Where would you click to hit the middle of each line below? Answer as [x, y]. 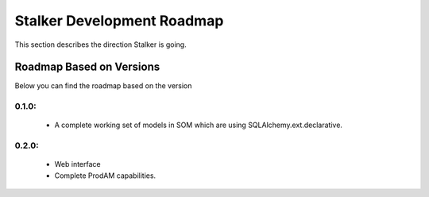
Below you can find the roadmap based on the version [103, 86]
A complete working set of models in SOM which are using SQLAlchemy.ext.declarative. [199, 125]
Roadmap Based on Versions [87, 67]
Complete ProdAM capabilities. [105, 176]
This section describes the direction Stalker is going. [100, 44]
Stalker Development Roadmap [119, 21]
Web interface [77, 164]
